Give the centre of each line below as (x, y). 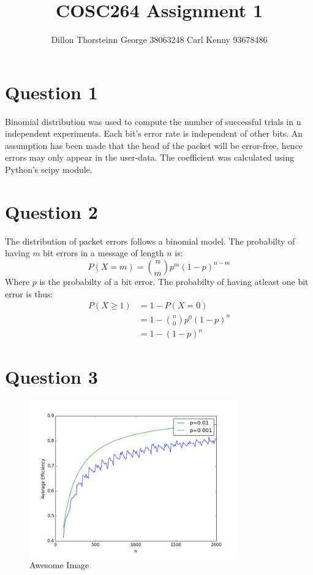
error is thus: (29, 293)
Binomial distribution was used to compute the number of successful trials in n (153, 121)
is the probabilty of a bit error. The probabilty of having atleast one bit (174, 281)
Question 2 (51, 211)
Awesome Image (59, 565)
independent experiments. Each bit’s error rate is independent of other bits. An (154, 133)
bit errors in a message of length (104, 253)
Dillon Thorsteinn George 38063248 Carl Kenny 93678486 (159, 40)
